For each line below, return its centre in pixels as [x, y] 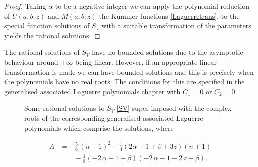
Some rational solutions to [64, 108]
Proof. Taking [25, 6]
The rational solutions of [42, 52]
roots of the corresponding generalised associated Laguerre [114, 118]
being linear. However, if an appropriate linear [146, 62]
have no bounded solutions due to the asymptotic [168, 52]
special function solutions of [47, 26]
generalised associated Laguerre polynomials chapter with [92, 91]
